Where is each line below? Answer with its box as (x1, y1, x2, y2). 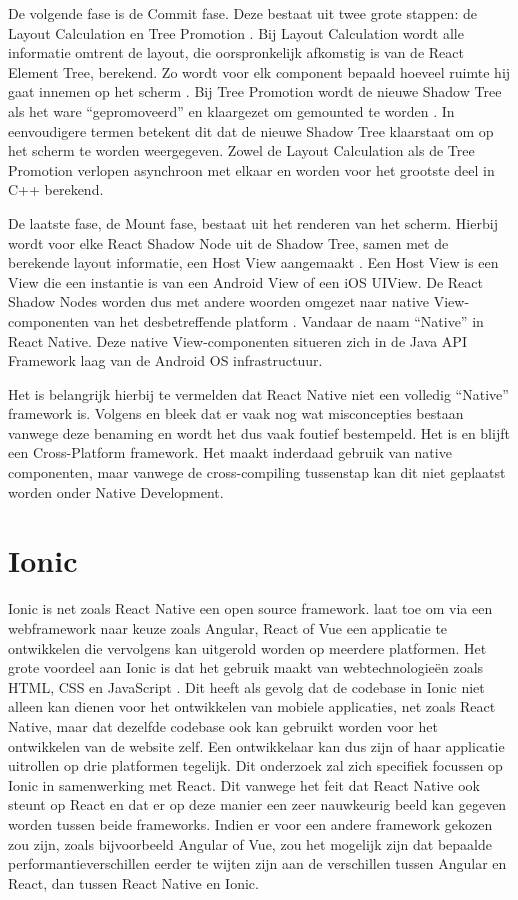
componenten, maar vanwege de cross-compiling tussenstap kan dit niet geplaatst (8, 462, 506, 483)
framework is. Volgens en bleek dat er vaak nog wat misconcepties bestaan (8, 403, 464, 424)
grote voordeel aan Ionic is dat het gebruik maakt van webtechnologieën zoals (8, 657, 484, 678)
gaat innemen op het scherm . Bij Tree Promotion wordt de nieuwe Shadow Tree (8, 81, 502, 102)
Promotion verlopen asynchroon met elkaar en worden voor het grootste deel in (8, 159, 495, 180)
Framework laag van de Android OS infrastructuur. (8, 350, 323, 371)
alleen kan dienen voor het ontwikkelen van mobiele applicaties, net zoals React (8, 696, 496, 717)
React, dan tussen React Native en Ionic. (8, 872, 259, 893)
